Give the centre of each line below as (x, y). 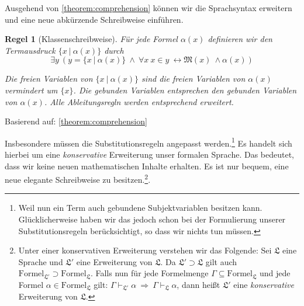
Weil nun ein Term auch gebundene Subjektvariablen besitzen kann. (140, 208)
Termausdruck (30, 50)
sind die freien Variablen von (194, 79)
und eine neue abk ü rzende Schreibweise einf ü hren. (94, 19)
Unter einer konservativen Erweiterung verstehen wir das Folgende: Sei (145, 250)
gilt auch (221, 261)
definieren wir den (240, 39)
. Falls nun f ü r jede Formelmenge (149, 273)
